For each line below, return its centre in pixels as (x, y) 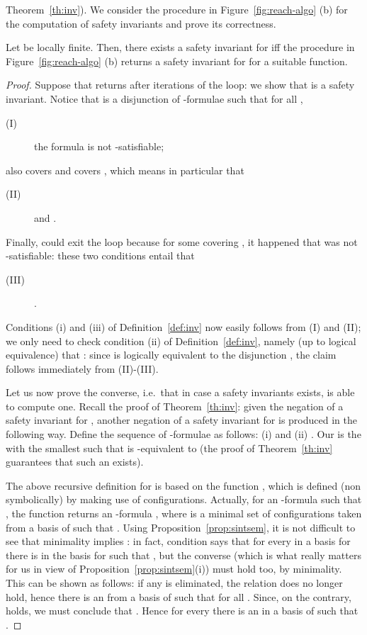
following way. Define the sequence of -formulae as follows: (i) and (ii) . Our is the (183, 434)
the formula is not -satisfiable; (99, 146)
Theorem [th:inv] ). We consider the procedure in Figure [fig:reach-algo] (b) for (177, 9)
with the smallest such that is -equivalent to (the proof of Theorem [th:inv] (169, 448)
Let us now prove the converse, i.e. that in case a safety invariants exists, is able (180, 392)
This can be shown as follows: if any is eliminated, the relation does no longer (174, 583)
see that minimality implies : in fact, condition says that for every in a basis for (178, 541)
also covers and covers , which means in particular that (125, 170)
